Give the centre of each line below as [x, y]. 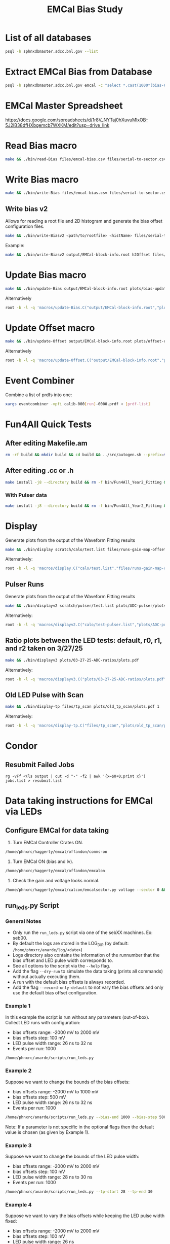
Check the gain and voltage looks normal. [56, 880]
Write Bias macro [42, 179]
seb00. [20, 938]
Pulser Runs [25, 584]
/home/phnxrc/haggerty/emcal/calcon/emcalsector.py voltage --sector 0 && [86, 890]
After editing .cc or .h [39, 471]
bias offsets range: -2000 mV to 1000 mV [55, 1091]
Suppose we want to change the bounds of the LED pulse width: [72, 1156]
